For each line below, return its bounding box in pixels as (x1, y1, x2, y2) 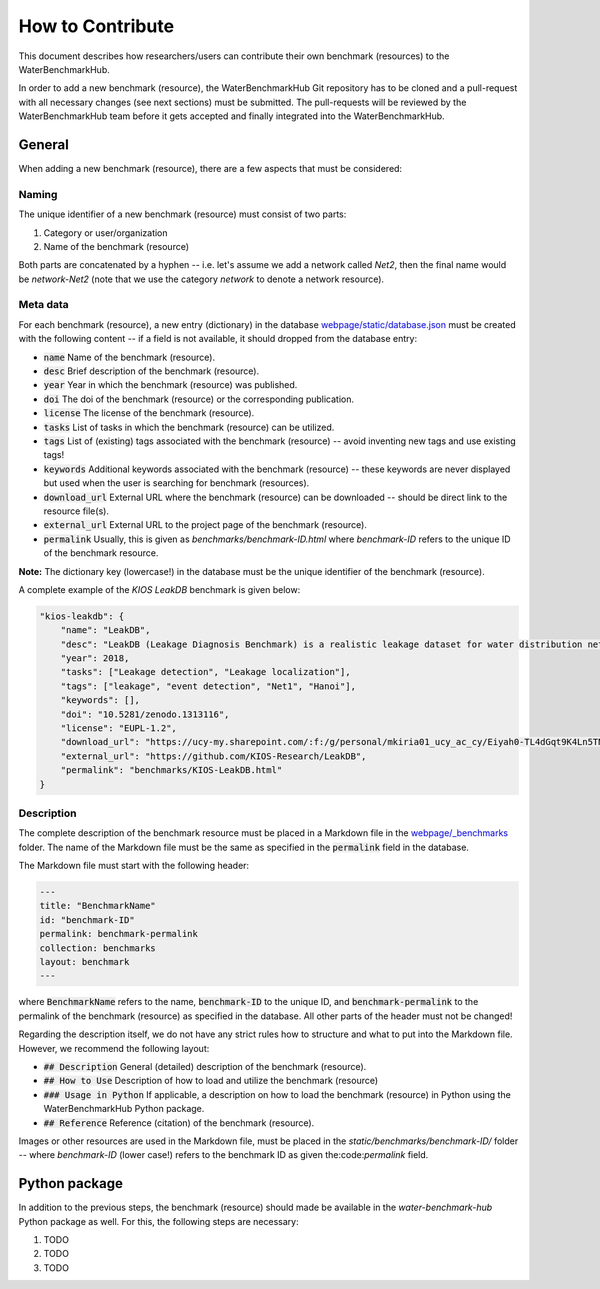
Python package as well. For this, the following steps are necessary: (18, 1215, 299, 1227)
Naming (18, 187, 58, 201)
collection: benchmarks (39, 942, 157, 954)
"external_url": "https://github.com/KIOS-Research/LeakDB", (60, 750, 367, 762)
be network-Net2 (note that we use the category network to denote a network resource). (18, 273, 385, 285)
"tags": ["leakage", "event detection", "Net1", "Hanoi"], (60, 680, 357, 692)
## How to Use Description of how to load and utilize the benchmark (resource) (43, 1075, 379, 1087)
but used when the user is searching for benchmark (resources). (43, 477, 310, 489)
